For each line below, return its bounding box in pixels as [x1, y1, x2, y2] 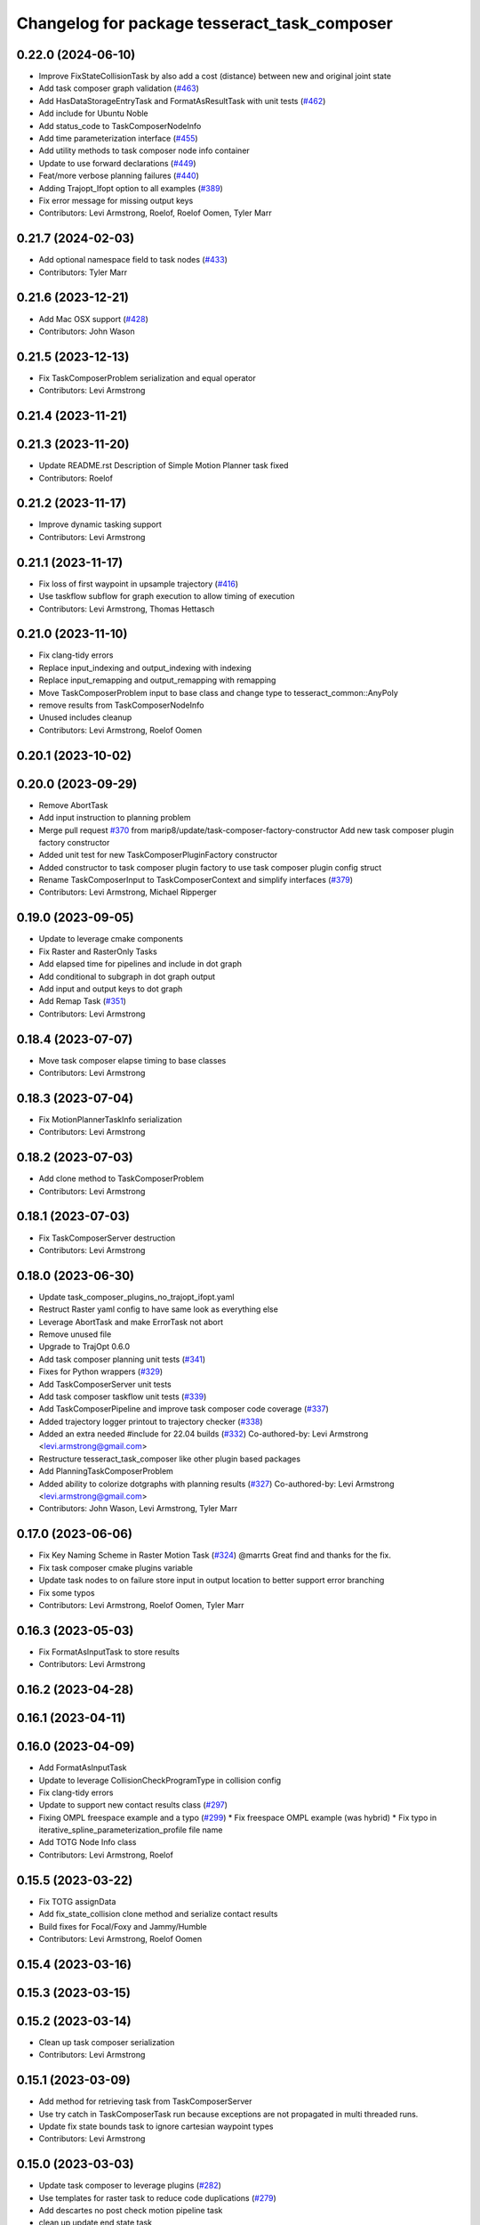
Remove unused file [38, 1329, 112, 1339]
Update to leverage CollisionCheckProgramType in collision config [38, 1775, 282, 1785]
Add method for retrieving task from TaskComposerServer [38, 2096, 252, 2107]
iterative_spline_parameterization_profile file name [38, 1824, 223, 1835]
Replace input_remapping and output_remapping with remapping [38, 675, 276, 685]
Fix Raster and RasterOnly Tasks [38, 946, 157, 957]
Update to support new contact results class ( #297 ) [38, 1800, 228, 1810]
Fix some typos [38, 1587, 95, 1598]
